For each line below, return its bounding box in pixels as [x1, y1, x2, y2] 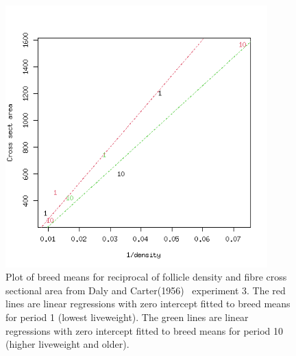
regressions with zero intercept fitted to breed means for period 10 [5, 323, 284, 337]
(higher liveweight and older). [5, 337, 129, 351]
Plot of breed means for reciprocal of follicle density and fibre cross [5, 270, 287, 284]
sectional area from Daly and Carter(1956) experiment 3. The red [5, 283, 286, 297]
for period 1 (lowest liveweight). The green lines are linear [5, 309, 249, 324]
